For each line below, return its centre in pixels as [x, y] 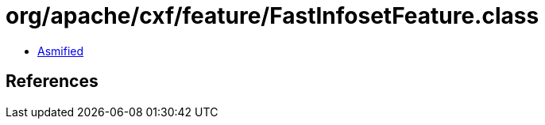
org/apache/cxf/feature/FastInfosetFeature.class [272, 16]
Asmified [61, 51]
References [52, 81]
